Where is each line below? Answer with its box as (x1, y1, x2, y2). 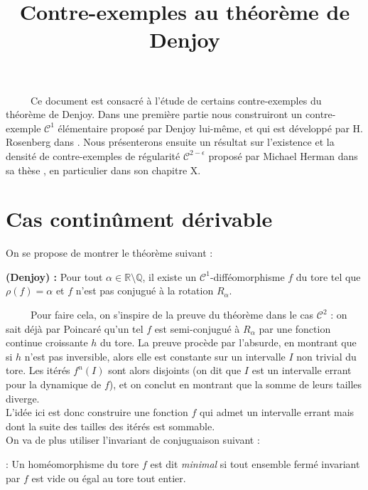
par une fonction (259, 321, 331, 336)
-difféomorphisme (210, 269, 285, 284)
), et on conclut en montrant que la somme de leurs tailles (109, 377, 362, 391)
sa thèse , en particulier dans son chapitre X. (6, 162, 201, 177)
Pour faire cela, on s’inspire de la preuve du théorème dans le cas (30, 307, 314, 322)
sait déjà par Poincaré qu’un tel (6, 321, 144, 336)
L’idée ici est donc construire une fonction (6, 405, 188, 420)
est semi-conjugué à (154, 321, 240, 336)
